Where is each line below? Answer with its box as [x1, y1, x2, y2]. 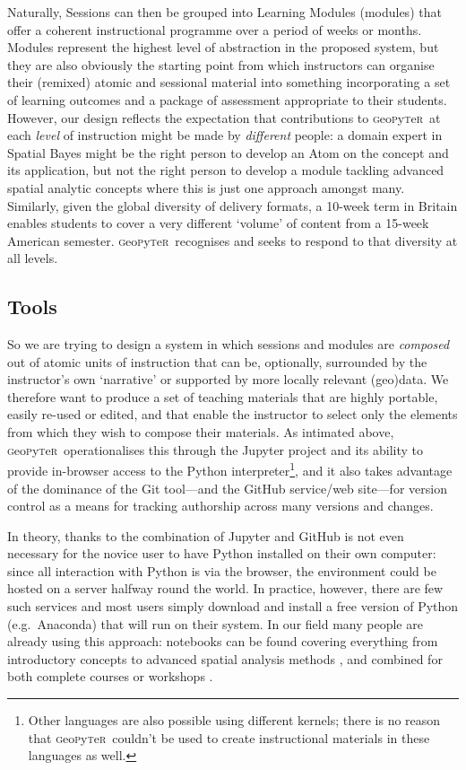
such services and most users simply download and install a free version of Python [7, 597, 459, 616]
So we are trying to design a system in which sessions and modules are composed [7, 335, 450, 354]
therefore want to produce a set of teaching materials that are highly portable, [7, 387, 438, 406]
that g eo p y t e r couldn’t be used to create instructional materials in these [28, 728, 430, 747]
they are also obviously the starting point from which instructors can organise [7, 55, 435, 74]
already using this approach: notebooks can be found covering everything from [7, 632, 438, 651]
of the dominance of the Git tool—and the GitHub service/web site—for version [7, 478, 447, 497]
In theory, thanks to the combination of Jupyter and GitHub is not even [7, 526, 404, 545]
